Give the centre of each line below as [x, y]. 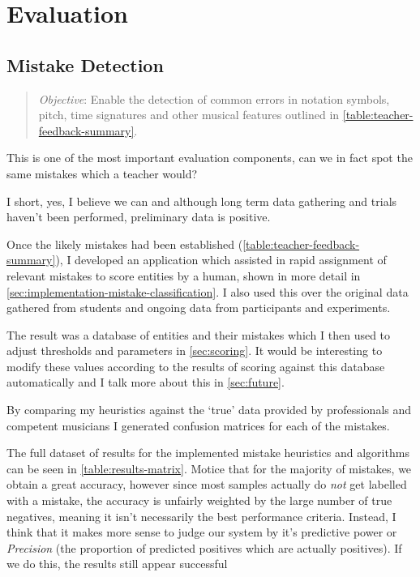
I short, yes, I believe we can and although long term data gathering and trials [202, 201]
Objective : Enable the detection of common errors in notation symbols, [214, 98]
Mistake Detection [85, 64]
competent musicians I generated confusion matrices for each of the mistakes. [198, 425]
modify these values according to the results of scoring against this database [196, 366]
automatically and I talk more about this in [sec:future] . [146, 382]
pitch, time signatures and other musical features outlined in [189, 115]
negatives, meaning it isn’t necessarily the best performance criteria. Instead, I [201, 516]
